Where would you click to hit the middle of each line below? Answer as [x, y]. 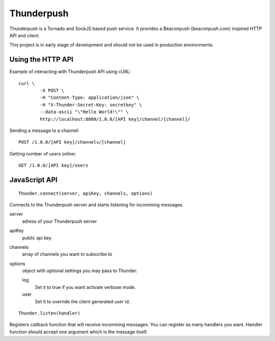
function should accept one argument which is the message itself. [78, 332]
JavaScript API [34, 180]
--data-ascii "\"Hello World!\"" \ [84, 112]
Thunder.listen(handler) [49, 313]
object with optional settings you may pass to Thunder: [80, 271]
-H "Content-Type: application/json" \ [90, 98]
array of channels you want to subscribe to [67, 254]
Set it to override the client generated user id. [82, 301]
